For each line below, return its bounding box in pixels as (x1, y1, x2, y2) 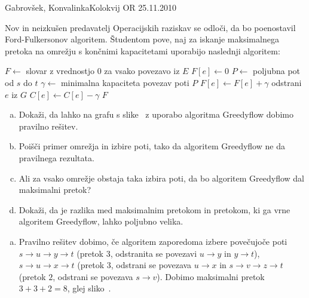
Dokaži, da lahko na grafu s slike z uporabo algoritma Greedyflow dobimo (19, 108, 293, 121)
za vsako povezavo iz (104, 64, 180, 77)
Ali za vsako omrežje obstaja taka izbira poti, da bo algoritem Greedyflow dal (19, 171, 304, 184)
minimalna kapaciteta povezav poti (60, 76, 189, 88)
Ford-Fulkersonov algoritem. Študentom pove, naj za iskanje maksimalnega (5, 33, 279, 45)
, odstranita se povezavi (110, 247, 197, 259)
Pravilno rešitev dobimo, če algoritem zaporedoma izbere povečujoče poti (19, 235, 287, 247)
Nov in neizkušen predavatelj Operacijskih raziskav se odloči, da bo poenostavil (5, 21, 296, 33)
